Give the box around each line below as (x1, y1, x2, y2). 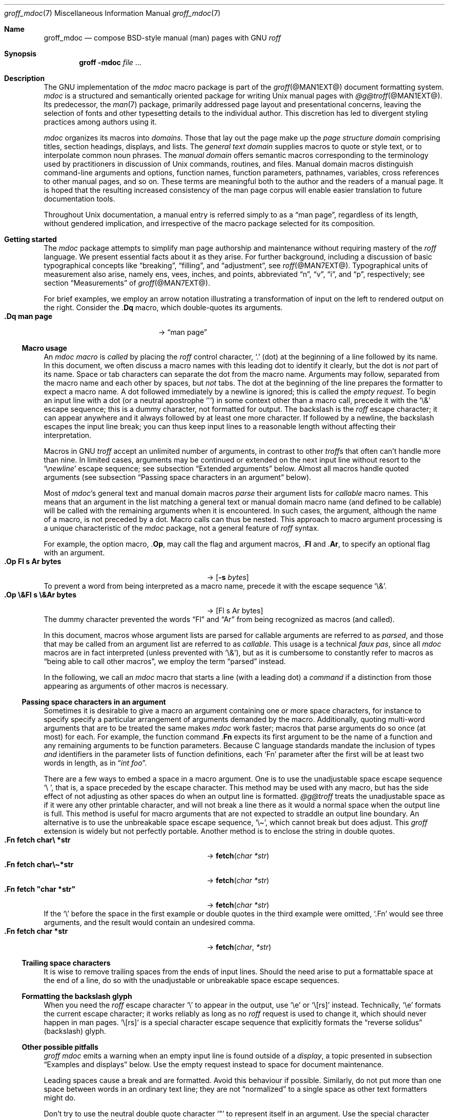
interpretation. (44, 431, 92, 439)
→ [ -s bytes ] (207, 573, 249, 582)
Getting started (4, 235, 57, 244)
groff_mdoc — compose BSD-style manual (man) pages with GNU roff (44, 33, 281, 42)
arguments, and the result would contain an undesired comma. (44, 918, 255, 927)
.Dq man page (4, 312, 53, 321)
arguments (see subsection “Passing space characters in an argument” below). (44, 473, 311, 482)
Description (4, 74, 45, 83)
